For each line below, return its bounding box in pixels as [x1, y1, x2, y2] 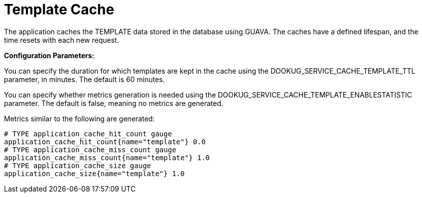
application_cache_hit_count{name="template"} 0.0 [4, 137, 206, 146]
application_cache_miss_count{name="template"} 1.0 [4, 153, 210, 162]
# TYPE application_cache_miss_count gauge [4, 145, 176, 154]
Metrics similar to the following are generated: [4, 114, 155, 123]
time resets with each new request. [4, 35, 119, 44]
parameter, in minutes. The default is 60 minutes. [4, 75, 165, 84]
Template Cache [4, 1, 115, 18]
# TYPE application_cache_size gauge [4, 161, 151, 170]
